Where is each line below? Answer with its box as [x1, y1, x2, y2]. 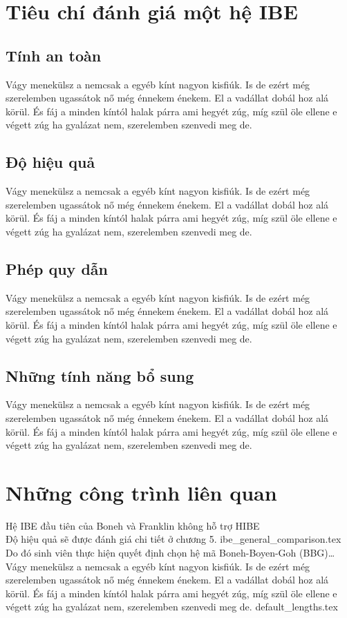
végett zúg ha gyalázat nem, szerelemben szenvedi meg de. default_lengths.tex [6, 599, 338, 614]
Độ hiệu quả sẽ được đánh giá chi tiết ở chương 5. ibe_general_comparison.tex [6, 532, 341, 546]
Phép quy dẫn [6, 258, 108, 279]
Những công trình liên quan [6, 478, 277, 506]
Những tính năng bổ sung [6, 365, 194, 386]
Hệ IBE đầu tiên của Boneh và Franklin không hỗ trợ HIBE [6, 518, 260, 532]
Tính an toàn [6, 44, 102, 66]
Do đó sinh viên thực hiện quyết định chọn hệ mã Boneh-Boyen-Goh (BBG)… [6, 545, 335, 559]
